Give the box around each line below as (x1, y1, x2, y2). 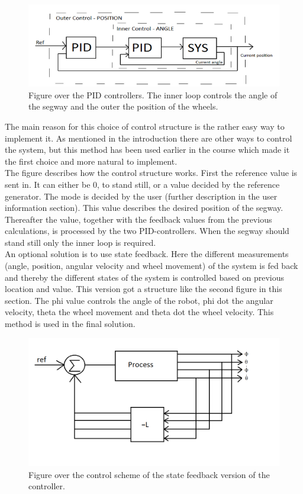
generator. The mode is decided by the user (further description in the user (5, 190, 278, 202)
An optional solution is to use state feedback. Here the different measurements (5, 248, 289, 260)
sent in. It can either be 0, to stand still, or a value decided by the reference (5, 178, 280, 190)
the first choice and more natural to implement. (5, 155, 178, 167)
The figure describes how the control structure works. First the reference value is (5, 166, 298, 179)
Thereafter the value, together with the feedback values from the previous (5, 213, 272, 225)
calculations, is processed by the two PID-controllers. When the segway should (5, 224, 289, 237)
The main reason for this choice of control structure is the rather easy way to (5, 120, 285, 132)
